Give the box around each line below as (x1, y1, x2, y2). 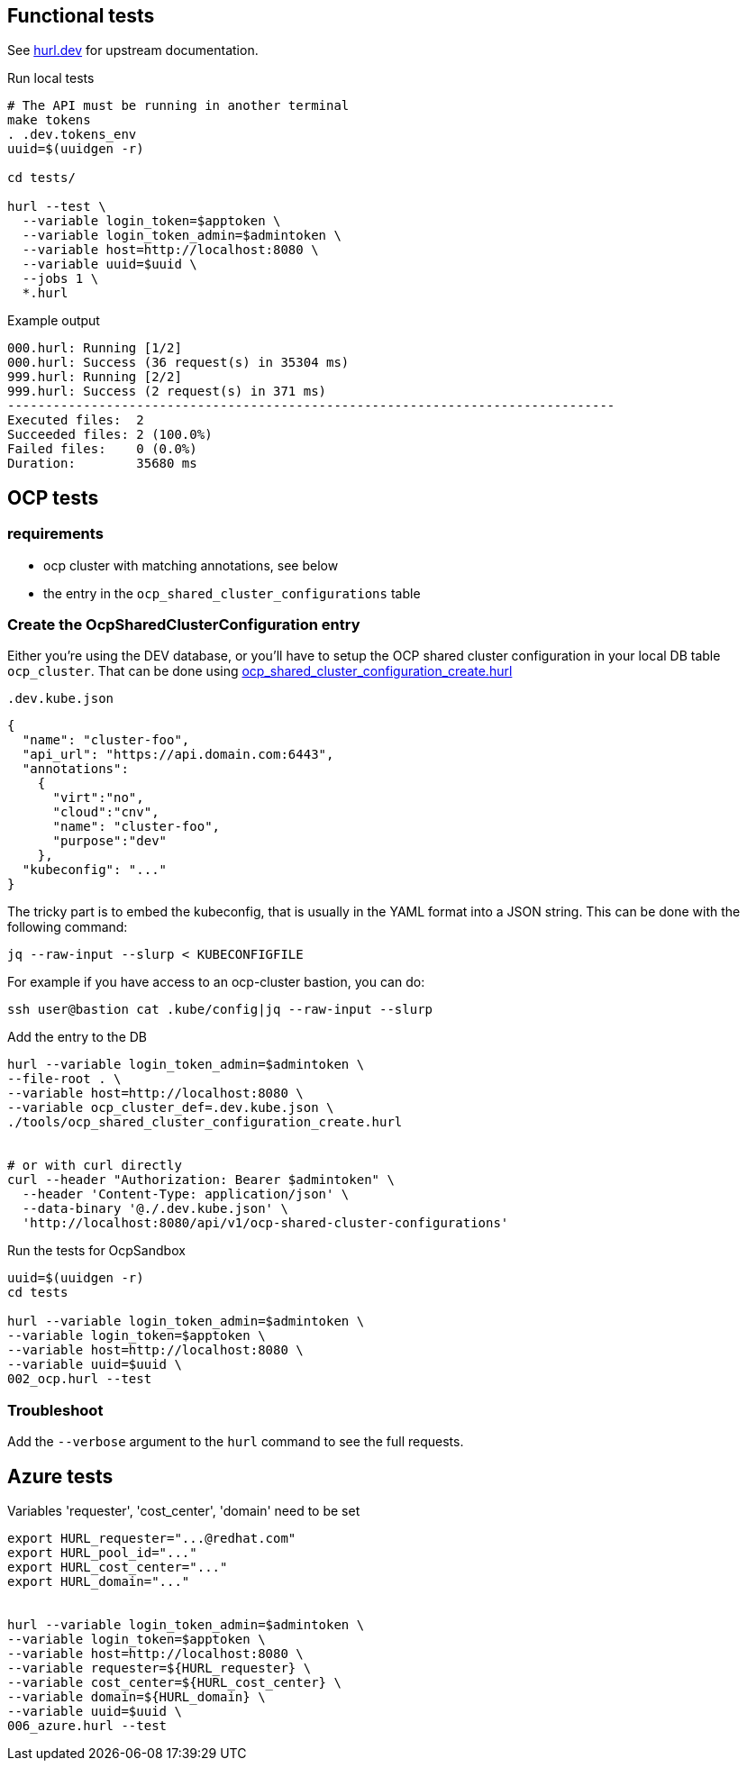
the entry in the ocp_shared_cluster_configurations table (43, 585, 421, 601)
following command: (7, 919, 128, 935)
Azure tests (7, 1464, 114, 1488)
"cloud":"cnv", (52, 805, 159, 820)
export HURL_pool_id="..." (7, 1545, 197, 1560)
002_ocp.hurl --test (7, 1372, 152, 1387)
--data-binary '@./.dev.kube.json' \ (22, 1201, 288, 1217)
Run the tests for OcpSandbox (7, 1243, 186, 1259)
